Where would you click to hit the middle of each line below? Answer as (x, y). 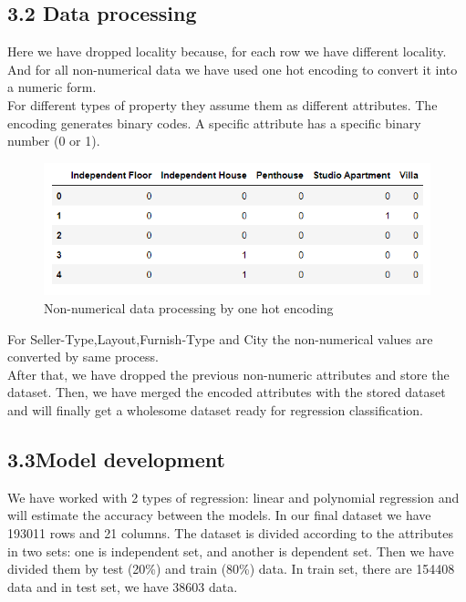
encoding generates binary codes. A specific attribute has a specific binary (214, 122)
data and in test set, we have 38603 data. (123, 586)
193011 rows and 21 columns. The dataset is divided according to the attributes (230, 532)
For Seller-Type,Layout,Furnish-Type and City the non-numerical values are (220, 338)
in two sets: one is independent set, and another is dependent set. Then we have (231, 551)
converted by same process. (83, 357)
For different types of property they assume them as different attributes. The (223, 104)
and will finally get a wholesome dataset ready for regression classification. (215, 409)
